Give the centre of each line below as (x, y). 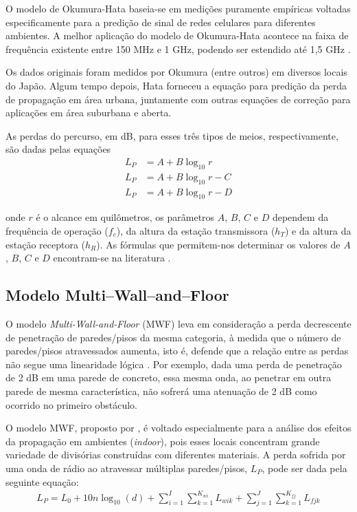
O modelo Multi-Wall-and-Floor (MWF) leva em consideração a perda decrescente (178, 323)
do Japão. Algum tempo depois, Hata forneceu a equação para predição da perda (176, 85)
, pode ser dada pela (304, 468)
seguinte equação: (42, 481)
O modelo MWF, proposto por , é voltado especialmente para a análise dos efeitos (178, 428)
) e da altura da (318, 231)
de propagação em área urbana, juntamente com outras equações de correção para (178, 99)
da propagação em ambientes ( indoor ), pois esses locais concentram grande (163, 441)
